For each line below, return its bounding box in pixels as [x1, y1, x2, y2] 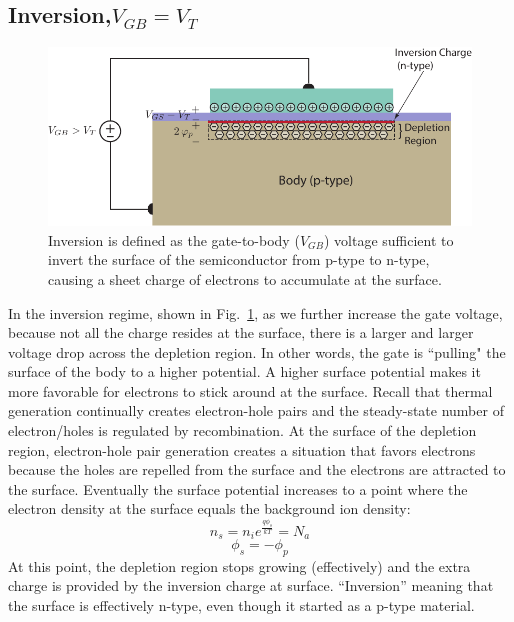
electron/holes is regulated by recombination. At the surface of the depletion [8, 420, 477, 441]
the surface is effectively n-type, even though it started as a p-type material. [8, 594, 475, 615]
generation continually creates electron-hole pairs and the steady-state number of [8, 400, 504, 421]
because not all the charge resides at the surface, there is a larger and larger [8, 322, 474, 343]
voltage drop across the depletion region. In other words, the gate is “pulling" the [8, 341, 506, 362]
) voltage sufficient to [323, 229, 454, 250]
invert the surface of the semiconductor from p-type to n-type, [48, 249, 430, 270]
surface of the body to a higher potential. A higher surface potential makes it [8, 361, 481, 382]
